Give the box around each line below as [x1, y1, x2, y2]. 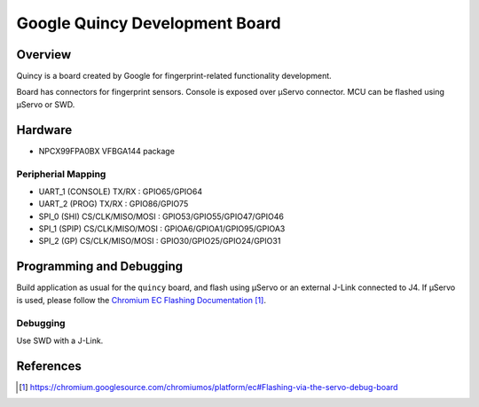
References [16, 358, 82, 373]
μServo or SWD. [16, 98, 75, 110]
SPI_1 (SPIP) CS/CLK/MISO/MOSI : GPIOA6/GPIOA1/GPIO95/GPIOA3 [38, 223, 286, 234]
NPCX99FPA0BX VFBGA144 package [38, 145, 175, 156]
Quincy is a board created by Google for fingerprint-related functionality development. [16, 71, 332, 82]
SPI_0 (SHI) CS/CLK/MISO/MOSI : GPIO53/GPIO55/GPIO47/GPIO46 [38, 211, 284, 222]
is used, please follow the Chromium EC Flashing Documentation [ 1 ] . [16, 294, 266, 305]
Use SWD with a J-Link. [16, 335, 104, 346]
